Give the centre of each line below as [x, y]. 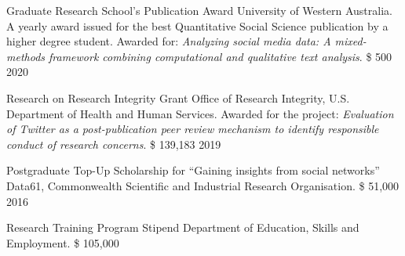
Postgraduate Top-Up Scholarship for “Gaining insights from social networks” [193, 170]
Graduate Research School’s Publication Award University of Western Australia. [199, 10]
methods [26, 56]
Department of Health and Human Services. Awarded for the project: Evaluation [200, 113]
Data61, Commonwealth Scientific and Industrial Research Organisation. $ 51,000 [203, 185]
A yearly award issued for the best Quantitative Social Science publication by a [197, 25]
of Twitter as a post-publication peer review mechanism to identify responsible [193, 129]
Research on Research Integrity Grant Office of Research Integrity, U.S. [178, 97]
